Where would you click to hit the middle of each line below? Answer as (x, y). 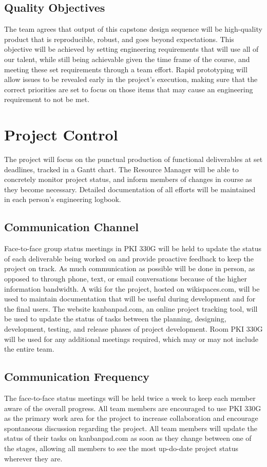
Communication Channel (71, 227)
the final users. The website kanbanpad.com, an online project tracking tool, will (131, 308)
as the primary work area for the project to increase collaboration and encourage (131, 418)
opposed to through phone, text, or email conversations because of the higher (126, 279)
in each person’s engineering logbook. (63, 199)
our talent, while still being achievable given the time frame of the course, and (127, 59)
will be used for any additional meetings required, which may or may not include (131, 339)
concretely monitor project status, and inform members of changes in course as (128, 179)
